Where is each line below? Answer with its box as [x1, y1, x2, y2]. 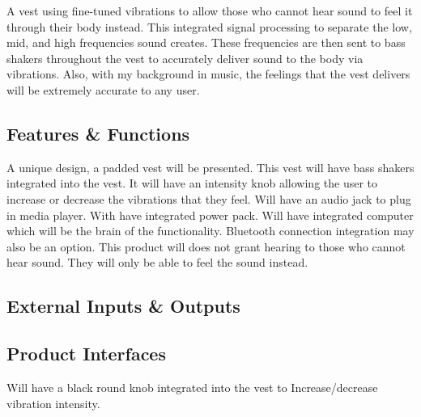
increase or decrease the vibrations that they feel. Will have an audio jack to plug [6, 190, 411, 207]
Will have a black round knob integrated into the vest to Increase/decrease [6, 378, 378, 395]
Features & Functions [6, 120, 190, 145]
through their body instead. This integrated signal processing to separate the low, [6, 18, 412, 35]
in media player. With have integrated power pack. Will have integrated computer [6, 206, 414, 223]
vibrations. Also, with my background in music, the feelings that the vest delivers [6, 65, 410, 82]
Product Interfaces [6, 341, 166, 366]
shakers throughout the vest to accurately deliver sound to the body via [6, 49, 364, 66]
